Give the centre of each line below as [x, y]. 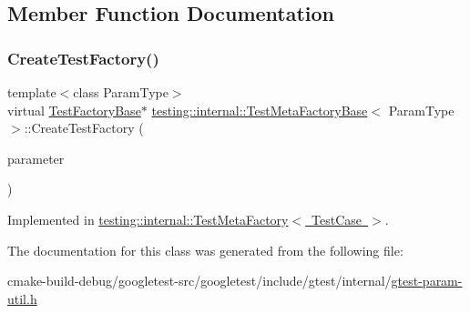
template [32, 92]
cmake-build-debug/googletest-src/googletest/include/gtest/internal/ [199, 281]
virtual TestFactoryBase [74, 110]
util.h [22, 298]
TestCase [337, 219]
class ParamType [121, 92]
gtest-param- [427, 281]
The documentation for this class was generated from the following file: [205, 250]
